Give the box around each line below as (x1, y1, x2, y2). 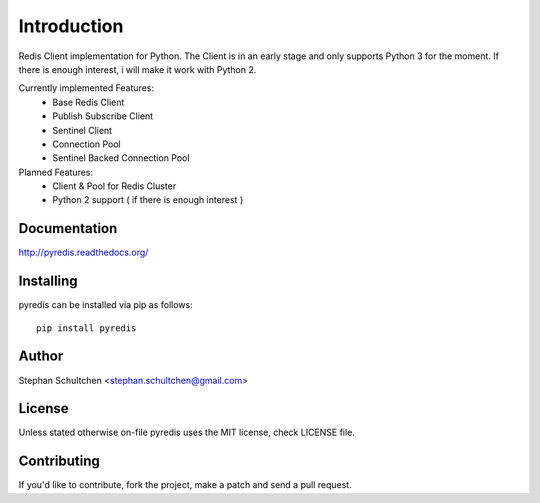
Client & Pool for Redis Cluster (52, 180, 177, 192)
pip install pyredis (36, 322, 137, 334)
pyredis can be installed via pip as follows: (18, 299, 194, 311)
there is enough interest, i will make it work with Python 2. (18, 63, 257, 75)
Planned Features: (18, 166, 94, 178)
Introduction (18, 15, 124, 37)
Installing (18, 273, 79, 290)
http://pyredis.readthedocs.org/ (18, 246, 149, 259)
